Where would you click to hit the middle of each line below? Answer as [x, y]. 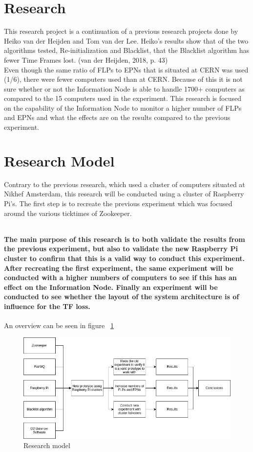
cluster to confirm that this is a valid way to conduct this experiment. [124, 258]
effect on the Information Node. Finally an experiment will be [111, 287]
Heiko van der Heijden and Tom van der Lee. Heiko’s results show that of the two [126, 40]
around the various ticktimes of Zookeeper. [68, 213]
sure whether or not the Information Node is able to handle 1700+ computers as [124, 88]
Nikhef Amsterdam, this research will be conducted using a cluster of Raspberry [124, 194]
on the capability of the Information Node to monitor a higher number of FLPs [123, 107]
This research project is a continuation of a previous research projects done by [121, 31]
